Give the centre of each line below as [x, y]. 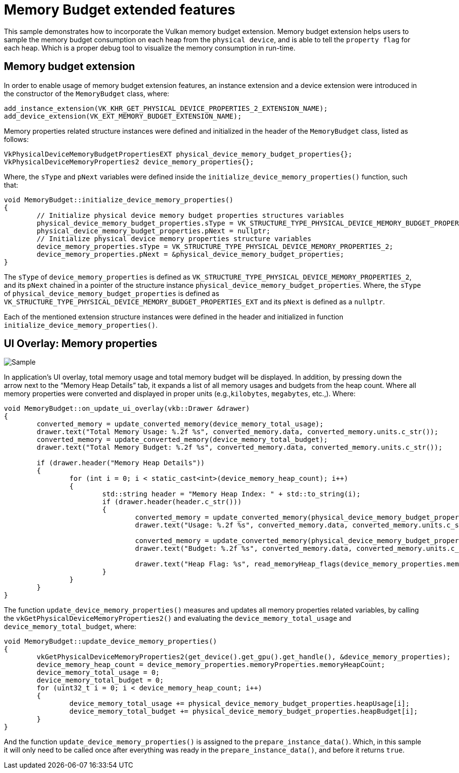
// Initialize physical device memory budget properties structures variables [190, 215]
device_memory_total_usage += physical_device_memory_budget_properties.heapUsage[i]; [239, 704]
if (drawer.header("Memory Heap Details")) [121, 463]
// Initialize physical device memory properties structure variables [174, 238]
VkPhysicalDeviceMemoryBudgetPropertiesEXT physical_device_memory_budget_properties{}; [178, 154]
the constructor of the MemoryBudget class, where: [87, 93]
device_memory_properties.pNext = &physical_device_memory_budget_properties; [190, 254]
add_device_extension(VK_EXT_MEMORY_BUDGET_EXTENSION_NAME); [123, 116]
